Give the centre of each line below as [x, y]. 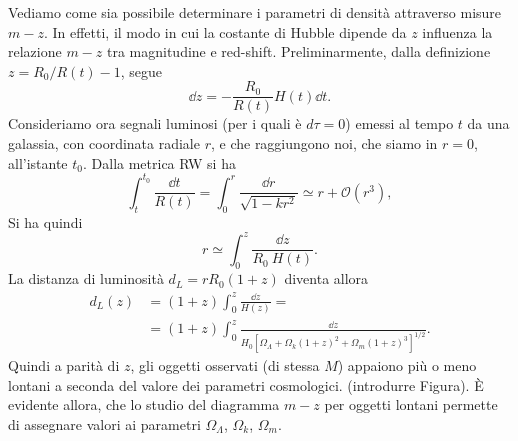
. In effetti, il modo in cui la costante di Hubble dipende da [225, 31]
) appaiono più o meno [407, 365]
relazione [35, 51]
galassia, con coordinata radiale [104, 143]
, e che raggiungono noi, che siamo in [324, 143]
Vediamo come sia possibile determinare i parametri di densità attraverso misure [255, 12]
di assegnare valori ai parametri [104, 424]
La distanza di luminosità [86, 278]
